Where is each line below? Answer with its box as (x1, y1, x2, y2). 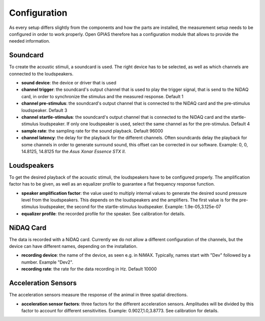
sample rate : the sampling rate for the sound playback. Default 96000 (21, 128, 163, 134)
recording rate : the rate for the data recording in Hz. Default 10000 (21, 266, 157, 272)
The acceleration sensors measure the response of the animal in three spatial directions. (9, 292, 188, 298)
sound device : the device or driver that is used (21, 80, 116, 86)
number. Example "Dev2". (21, 259, 74, 265)
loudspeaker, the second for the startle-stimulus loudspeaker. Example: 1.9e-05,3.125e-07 (39, 204, 221, 210)
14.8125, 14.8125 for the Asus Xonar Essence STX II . (21, 148, 126, 154)
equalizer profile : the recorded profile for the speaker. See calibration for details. (21, 211, 185, 216)
